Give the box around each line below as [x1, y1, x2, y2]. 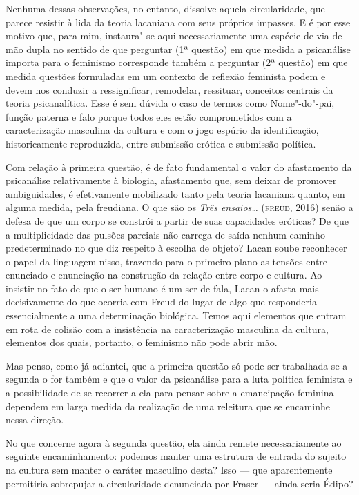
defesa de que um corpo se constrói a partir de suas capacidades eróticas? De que [6, 213, 349, 228]
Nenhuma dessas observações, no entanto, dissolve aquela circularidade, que [6, 1, 325, 15]
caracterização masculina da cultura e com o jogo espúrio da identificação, [6, 123, 319, 137]
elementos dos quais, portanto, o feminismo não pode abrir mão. [6, 335, 278, 350]
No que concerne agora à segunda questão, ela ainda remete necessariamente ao [6, 435, 342, 449]
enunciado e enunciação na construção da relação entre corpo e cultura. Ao [6, 267, 322, 282]
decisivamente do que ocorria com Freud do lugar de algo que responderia [6, 294, 317, 309]
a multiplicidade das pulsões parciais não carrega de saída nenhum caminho [6, 227, 325, 241]
